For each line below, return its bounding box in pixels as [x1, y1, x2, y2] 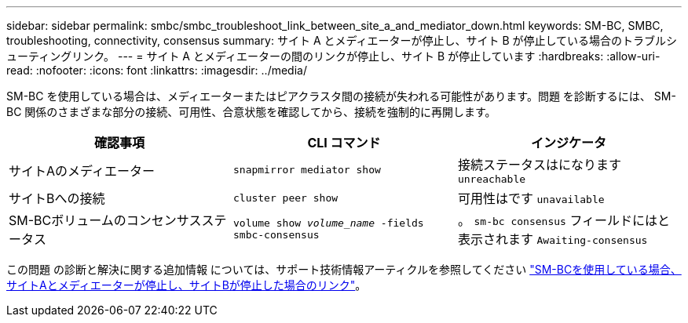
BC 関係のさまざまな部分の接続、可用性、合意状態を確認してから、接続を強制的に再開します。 [6, 105, 496, 118]
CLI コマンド [307, 135, 381, 151]
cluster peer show [232, 191, 339, 204]
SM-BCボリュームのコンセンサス [9, 212, 202, 228]
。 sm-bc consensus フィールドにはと [457, 212, 671, 228]
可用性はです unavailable [457, 191, 605, 206]
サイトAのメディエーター [9, 162, 155, 179]
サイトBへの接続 [9, 191, 105, 206]
